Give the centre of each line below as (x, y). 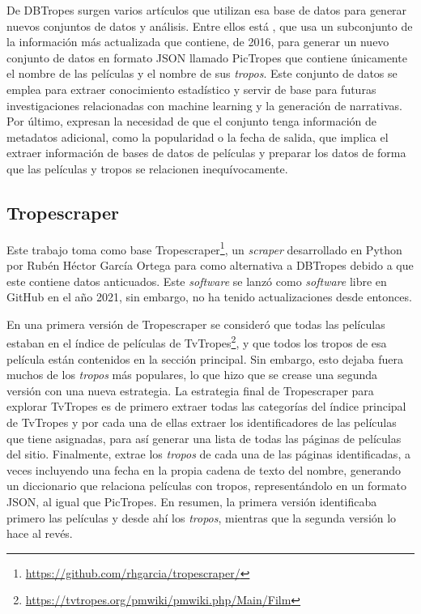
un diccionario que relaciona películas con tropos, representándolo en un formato (207, 486)
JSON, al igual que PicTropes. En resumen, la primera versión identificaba (192, 501)
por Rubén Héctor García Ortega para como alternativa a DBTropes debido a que (210, 264)
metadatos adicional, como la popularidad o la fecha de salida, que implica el (198, 136)
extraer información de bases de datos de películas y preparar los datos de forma (206, 153)
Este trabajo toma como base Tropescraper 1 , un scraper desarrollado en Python (204, 248)
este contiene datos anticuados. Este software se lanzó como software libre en (197, 281)
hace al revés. (40, 533)
